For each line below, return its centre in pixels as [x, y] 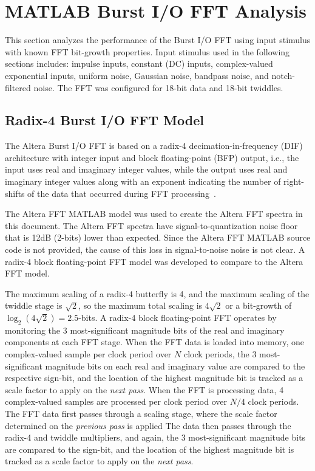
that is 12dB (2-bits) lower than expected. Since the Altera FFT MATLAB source [158, 237]
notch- [283, 75]
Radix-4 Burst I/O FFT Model [104, 120]
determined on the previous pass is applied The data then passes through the [148, 425]
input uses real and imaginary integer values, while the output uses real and [146, 169]
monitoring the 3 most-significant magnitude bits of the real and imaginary [145, 330]
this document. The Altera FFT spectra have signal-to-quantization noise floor [151, 225]
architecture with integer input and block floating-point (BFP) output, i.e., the [152, 157]
